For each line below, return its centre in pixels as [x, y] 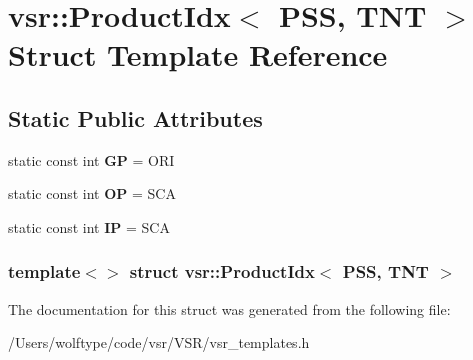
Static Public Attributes [135, 117]
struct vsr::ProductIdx [222, 271]
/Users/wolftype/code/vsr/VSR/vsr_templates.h [159, 342]
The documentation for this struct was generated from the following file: [229, 308]
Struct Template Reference [198, 54]
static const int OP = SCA [92, 193]
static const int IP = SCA [89, 226]
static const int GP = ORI [91, 159]
